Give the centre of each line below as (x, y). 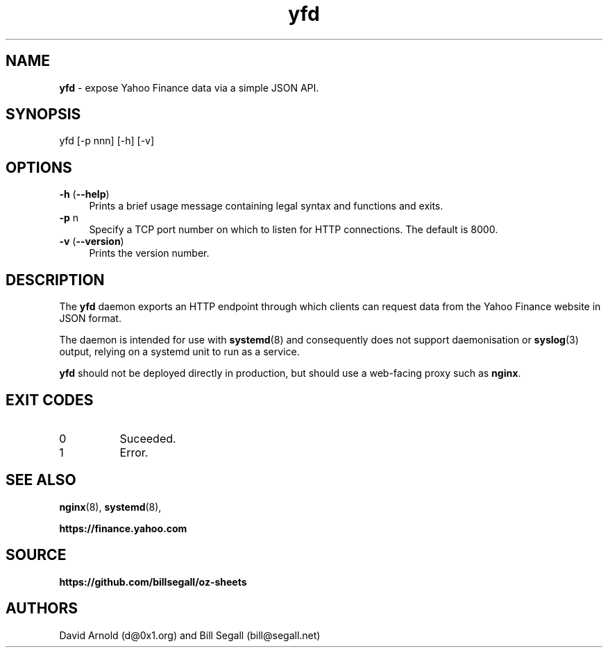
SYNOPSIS (43, 115)
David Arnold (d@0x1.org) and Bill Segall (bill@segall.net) (190, 635)
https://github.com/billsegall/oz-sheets (153, 582)
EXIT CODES (50, 400)
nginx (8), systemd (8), (110, 507)
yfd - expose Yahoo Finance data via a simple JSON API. (189, 87)
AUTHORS (42, 609)
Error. (134, 452)
